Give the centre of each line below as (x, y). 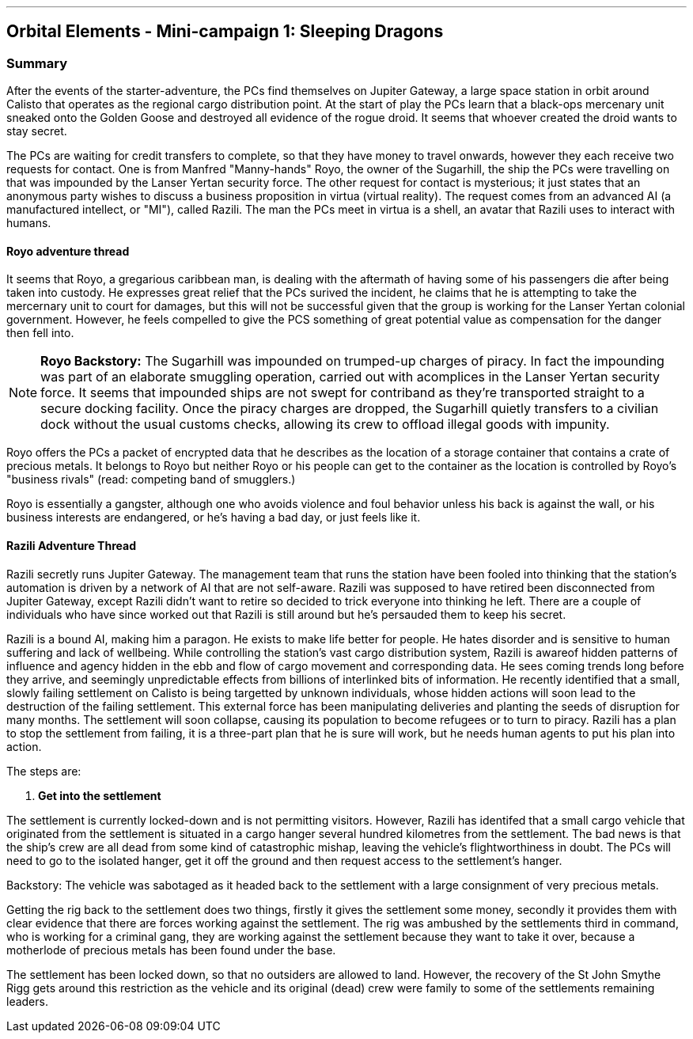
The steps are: (44, 771)
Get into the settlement (100, 795)
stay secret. (37, 131)
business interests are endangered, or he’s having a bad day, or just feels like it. (214, 518)
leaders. (27, 1001)
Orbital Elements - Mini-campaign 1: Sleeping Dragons (225, 32)
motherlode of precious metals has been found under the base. (171, 950)
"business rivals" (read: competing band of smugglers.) (151, 480)
